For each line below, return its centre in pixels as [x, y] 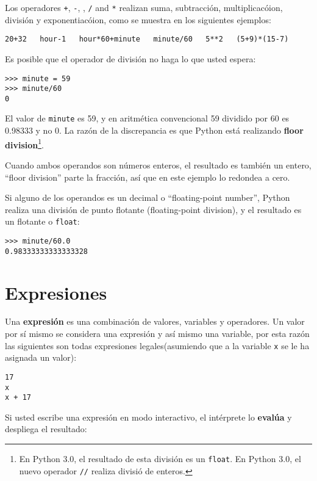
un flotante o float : [42, 221]
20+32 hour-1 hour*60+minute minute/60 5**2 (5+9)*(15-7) [147, 39]
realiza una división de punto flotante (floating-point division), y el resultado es [153, 209]
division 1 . [24, 143]
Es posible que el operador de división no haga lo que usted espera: [130, 58]
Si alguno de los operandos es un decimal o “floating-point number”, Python [148, 197]
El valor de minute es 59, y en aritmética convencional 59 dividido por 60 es [147, 118]
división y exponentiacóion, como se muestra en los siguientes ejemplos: [138, 19]
